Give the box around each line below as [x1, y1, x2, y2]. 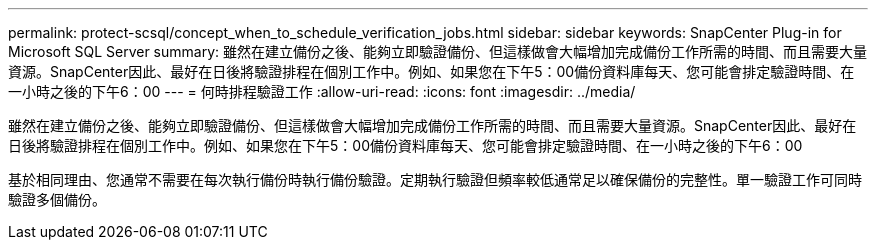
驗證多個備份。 [8, 191, 106, 208]
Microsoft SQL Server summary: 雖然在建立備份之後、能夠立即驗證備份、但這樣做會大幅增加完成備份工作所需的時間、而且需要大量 [8, 43, 867, 60]
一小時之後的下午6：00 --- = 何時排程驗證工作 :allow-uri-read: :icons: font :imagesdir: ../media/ [8, 83, 636, 100]
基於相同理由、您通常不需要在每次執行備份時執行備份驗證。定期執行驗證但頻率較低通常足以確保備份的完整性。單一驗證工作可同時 [8, 171, 862, 188]
